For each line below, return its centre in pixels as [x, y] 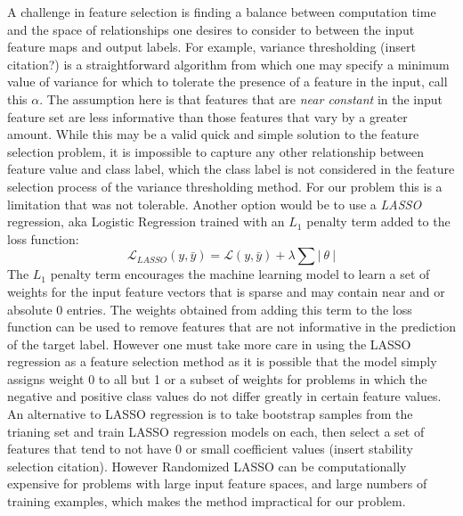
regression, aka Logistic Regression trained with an [146, 221]
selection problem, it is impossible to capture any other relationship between [215, 151]
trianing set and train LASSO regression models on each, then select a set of [216, 431]
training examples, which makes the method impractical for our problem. [207, 501]
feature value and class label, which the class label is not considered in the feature [231, 169]
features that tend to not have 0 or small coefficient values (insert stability [210, 449]
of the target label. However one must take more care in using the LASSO [209, 344]
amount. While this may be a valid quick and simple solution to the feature [213, 134]
